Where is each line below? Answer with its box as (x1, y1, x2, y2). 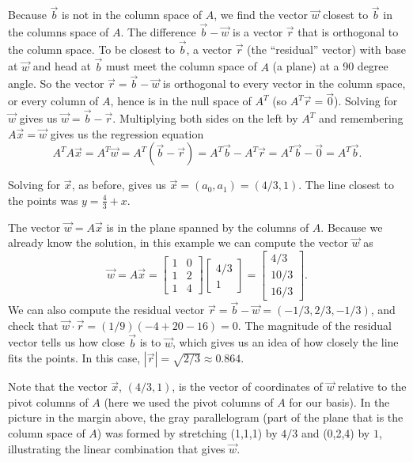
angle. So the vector (8, 75, 104, 92)
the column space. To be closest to (8, 40, 175, 57)
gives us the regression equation (50, 125, 204, 142)
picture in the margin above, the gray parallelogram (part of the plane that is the (8, 409, 404, 426)
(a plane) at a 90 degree (272, 58, 388, 74)
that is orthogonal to (297, 24, 399, 40)
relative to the (338, 378, 407, 395)
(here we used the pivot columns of (104, 393, 274, 410)
